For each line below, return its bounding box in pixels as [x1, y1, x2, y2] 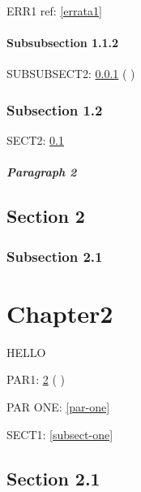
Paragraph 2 [6, 163, 77, 181]
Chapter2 [6, 296, 113, 329]
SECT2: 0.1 [6, 132, 64, 149]
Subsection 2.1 [6, 246, 103, 266]
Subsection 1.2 [6, 99, 103, 120]
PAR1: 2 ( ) [6, 371, 65, 388]
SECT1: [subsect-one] [6, 425, 113, 442]
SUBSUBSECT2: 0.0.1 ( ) [6, 65, 135, 82]
